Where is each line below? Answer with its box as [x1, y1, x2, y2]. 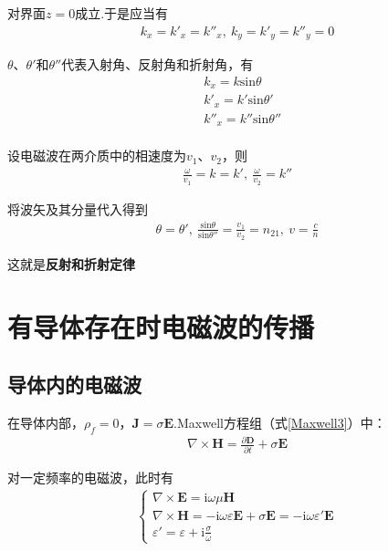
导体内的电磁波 [7, 370, 142, 399]
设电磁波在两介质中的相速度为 [7, 146, 186, 165]
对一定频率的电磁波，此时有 [7, 467, 173, 486]
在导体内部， [7, 413, 84, 432]
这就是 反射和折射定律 [7, 254, 135, 273]
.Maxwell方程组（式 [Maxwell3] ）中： [173, 413, 386, 432]
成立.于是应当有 [75, 4, 169, 22]
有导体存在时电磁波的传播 [7, 307, 315, 345]
